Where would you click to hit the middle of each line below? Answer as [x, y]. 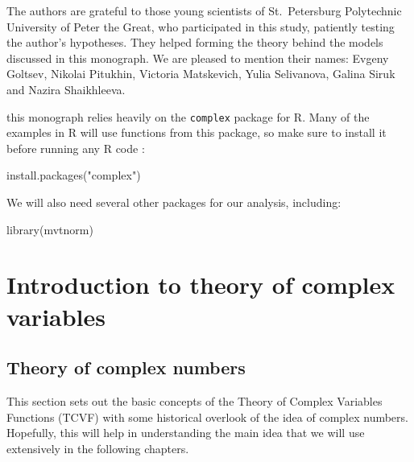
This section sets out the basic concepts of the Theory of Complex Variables [195, 400]
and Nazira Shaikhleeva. [66, 89]
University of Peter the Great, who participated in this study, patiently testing [201, 26]
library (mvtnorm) [50, 229]
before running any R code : [76, 148]
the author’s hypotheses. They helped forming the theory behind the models [195, 42]
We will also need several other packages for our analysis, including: [174, 202]
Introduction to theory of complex [201, 285]
